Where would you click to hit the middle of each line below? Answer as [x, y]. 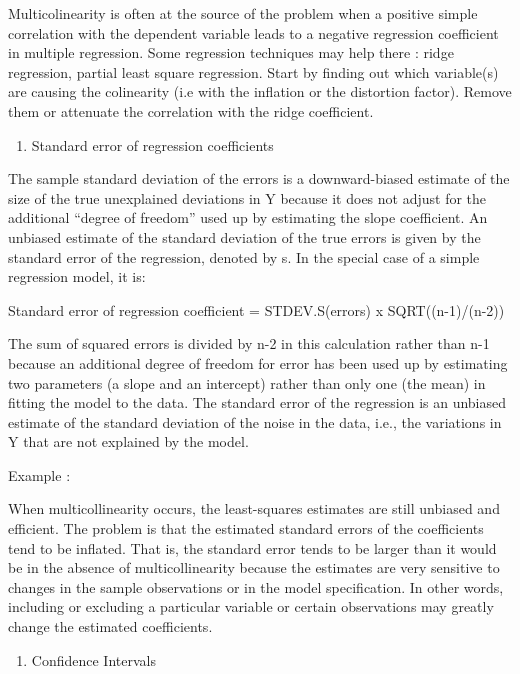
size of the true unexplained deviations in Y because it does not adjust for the [247, 197]
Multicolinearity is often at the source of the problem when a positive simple [243, 13]
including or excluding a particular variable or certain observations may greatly [251, 606]
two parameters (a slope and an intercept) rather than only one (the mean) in [247, 382]
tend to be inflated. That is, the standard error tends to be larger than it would [252, 547]
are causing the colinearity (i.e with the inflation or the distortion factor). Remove [260, 91]
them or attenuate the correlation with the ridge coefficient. [191, 110]
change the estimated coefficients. [110, 626]
